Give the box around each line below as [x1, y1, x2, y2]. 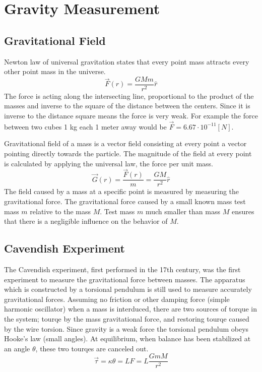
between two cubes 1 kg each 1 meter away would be [4, 121, 167, 132]
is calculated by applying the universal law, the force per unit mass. [4, 158, 213, 168]
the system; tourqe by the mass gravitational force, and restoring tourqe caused [4, 314, 249, 324]
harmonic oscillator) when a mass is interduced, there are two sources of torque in [4, 303, 257, 314]
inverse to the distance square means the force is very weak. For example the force [4, 110, 258, 121]
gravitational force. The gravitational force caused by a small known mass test [4, 196, 246, 207]
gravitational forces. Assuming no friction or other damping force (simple [4, 293, 230, 304]
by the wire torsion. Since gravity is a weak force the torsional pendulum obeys [4, 323, 249, 334]
